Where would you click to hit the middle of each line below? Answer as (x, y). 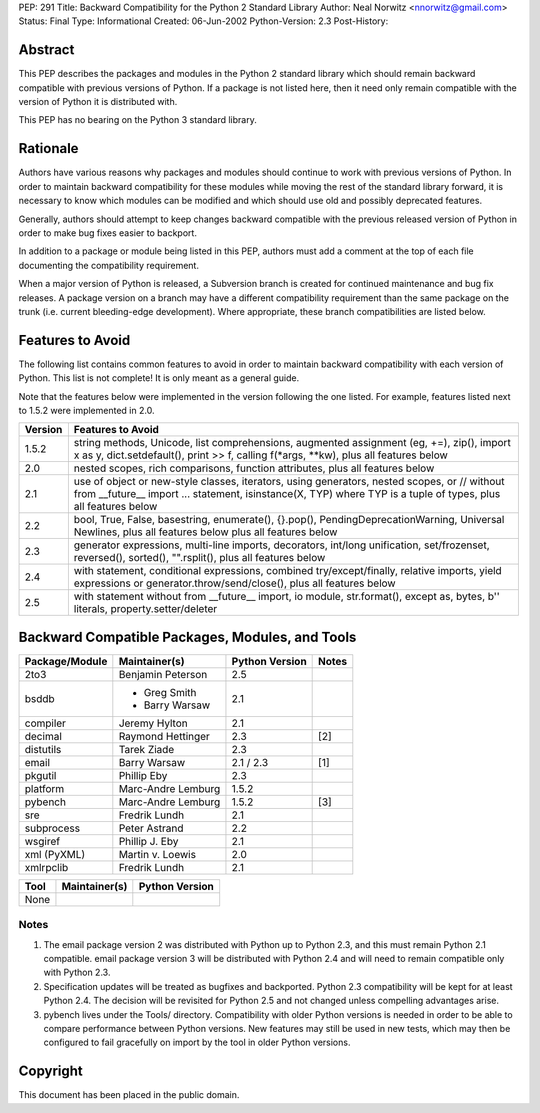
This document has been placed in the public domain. (129, 1095)
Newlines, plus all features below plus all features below (205, 532)
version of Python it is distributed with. (98, 102)
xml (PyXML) (55, 854)
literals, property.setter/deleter (145, 609)
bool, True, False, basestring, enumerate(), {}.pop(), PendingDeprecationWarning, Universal (289, 520)
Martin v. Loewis (157, 854)
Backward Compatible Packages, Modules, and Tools (187, 636)
